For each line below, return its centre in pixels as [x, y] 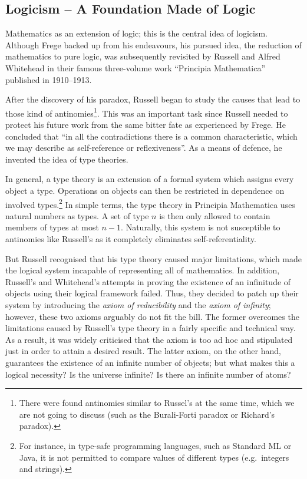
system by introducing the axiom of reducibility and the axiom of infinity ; [138, 304]
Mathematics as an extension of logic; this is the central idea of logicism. [136, 33]
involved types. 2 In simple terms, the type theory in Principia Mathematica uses [150, 203]
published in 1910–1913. [49, 79]
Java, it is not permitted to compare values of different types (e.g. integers [154, 457]
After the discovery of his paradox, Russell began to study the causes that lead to [153, 99]
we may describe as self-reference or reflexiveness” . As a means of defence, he [144, 148]
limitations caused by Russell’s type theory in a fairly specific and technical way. [151, 328]
